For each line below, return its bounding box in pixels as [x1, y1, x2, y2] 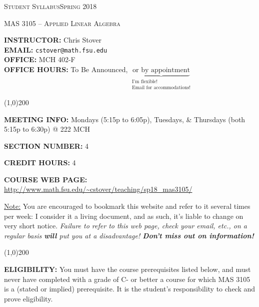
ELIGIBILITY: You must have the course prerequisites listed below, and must [4, 264, 251, 274]
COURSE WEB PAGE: [4, 174, 87, 184]
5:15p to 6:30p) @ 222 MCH [4, 124, 90, 134]
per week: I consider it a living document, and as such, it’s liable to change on [4, 210, 243, 221]
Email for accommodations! [132, 85, 190, 91]
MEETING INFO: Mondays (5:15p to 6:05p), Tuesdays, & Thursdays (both [4, 114, 245, 124]
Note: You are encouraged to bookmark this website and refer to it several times [4, 201, 250, 211]
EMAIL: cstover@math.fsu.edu [4, 44, 107, 55]
